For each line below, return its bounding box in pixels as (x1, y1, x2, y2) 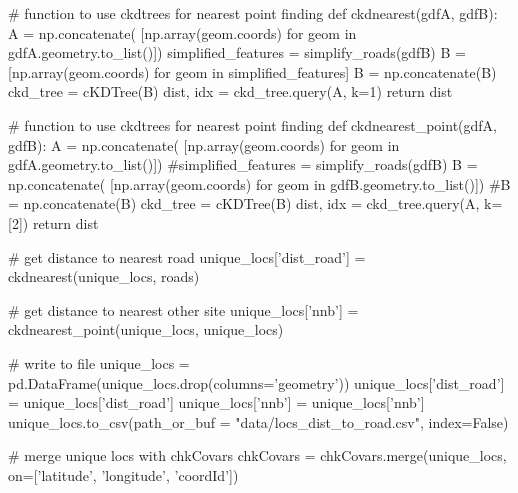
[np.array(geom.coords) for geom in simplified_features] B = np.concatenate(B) (8, 61, 497, 82)
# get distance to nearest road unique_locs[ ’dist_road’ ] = (8, 246, 366, 267)
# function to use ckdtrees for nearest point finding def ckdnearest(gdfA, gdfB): (8, 3, 498, 23)
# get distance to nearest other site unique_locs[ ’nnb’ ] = (8, 299, 359, 320)
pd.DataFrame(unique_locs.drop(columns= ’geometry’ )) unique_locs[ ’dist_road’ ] (8, 372, 505, 393)
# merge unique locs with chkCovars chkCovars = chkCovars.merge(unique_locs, (8, 445, 507, 466)
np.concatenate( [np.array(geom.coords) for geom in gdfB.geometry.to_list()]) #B (8, 173, 511, 194)
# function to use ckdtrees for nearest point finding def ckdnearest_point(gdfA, (8, 114, 497, 135)
